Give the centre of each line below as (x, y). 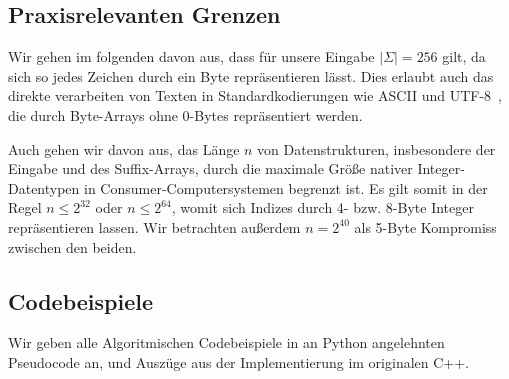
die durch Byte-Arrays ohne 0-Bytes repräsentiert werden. (185, 114)
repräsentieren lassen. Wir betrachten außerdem (154, 226)
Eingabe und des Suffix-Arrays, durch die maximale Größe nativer (210, 168)
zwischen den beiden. (72, 246)
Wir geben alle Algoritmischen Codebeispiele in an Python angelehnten (226, 342)
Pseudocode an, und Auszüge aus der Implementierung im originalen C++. (239, 361)
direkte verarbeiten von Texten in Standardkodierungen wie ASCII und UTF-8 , (255, 95)
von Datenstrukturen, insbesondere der (376, 148)
